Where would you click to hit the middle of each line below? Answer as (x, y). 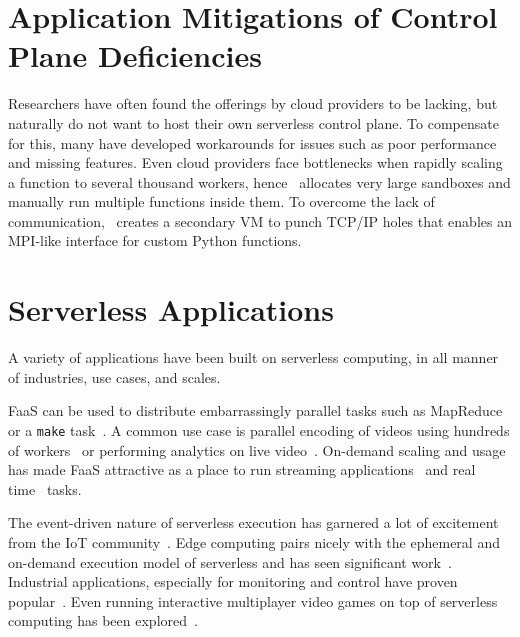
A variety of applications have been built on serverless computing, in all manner (253, 357)
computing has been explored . (103, 620)
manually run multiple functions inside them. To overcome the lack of (221, 201)
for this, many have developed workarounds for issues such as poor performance (252, 142)
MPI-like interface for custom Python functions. (155, 240)
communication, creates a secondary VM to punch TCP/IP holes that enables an (260, 220)
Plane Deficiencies (135, 55)
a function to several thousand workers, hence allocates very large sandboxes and (259, 181)
